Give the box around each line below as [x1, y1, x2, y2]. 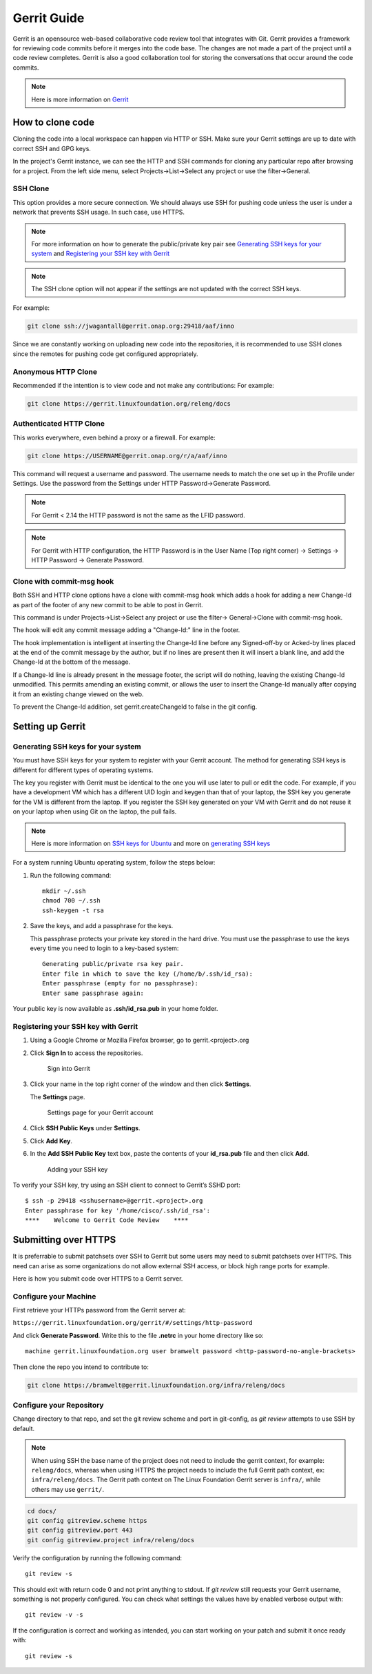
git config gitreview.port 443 [27, 1526, 134, 1535]
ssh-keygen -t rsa [42, 906, 105, 914]
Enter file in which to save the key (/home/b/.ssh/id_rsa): [42, 969, 253, 978]
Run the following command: [30, 871, 112, 879]
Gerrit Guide [12, 10, 85, 26]
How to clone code [12, 117, 94, 128]
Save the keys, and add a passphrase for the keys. [30, 922, 174, 930]
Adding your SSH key [47, 1165, 108, 1173]
